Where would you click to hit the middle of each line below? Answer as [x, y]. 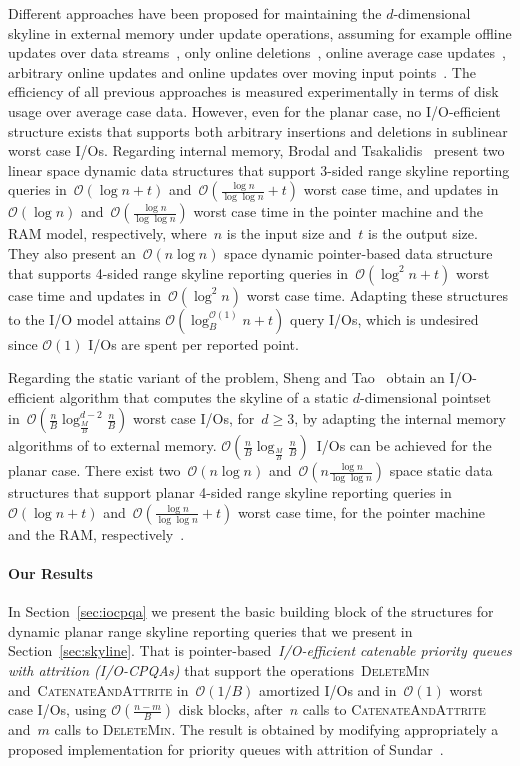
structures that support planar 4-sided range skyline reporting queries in [230, 492]
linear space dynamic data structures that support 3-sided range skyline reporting [259, 169]
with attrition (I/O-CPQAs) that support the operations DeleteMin [219, 670]
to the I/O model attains [84, 318]
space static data [441, 470]
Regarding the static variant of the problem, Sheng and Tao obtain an [226, 377]
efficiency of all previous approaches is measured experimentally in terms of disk [253, 91]
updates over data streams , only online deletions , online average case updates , [257, 52]
